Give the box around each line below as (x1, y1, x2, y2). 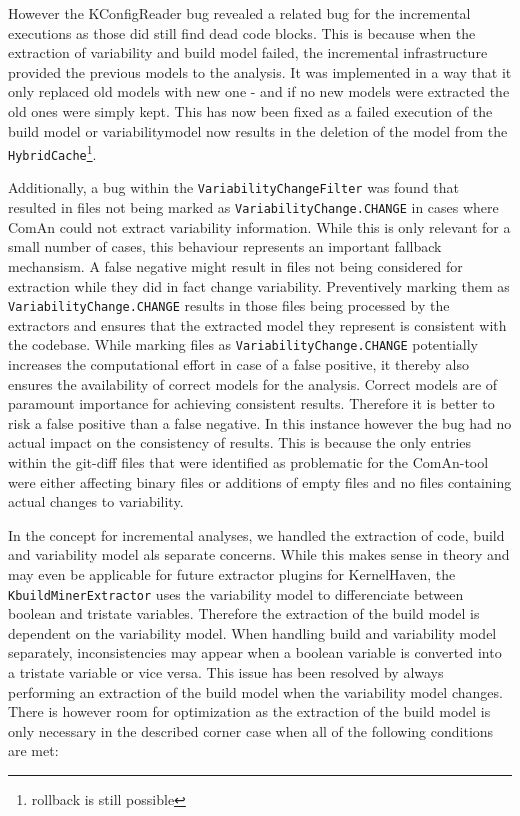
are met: (8, 740, 59, 761)
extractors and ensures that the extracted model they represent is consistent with (8, 314, 507, 335)
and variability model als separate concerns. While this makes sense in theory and (8, 544, 510, 565)
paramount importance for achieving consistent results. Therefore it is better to (8, 393, 495, 414)
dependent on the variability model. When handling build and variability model (8, 622, 497, 643)
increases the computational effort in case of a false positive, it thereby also (8, 354, 469, 375)
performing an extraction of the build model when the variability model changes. (8, 681, 503, 702)
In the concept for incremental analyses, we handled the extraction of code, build (8, 524, 505, 545)
